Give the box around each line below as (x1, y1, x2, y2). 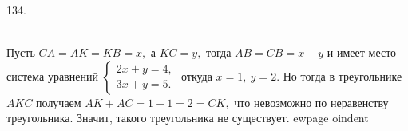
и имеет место (327, 44, 397, 61)
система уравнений (6, 67, 98, 84)
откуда (180, 67, 212, 84)
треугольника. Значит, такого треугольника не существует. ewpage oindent (6, 109, 369, 126)
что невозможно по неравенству (234, 93, 389, 110)
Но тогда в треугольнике (283, 67, 402, 84)
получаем (36, 93, 81, 110)
